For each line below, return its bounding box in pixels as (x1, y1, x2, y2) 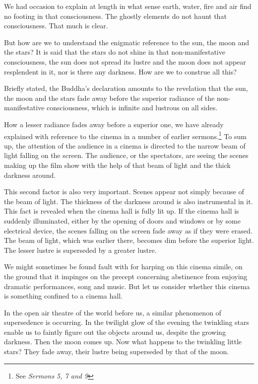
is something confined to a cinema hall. (4, 291, 123, 301)
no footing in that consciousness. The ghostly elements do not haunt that (4, 10, 227, 21)
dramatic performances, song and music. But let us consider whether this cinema (4, 281, 250, 291)
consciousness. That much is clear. (4, 20, 108, 31)
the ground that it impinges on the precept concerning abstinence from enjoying (4, 271, 248, 281)
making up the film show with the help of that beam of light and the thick (4, 159, 231, 170)
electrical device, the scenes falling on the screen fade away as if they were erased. (4, 225, 253, 235)
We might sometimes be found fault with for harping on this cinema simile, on (4, 261, 243, 272)
